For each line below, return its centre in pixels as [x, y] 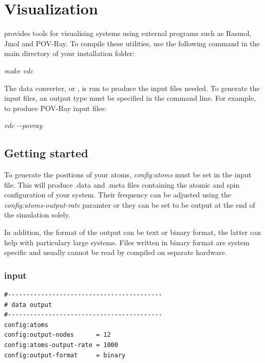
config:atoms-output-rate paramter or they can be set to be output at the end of [130, 204]
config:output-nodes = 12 [58, 335]
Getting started [46, 153]
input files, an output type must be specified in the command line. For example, [130, 98]
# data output [28, 305]
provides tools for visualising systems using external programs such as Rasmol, [128, 33]
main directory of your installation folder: [70, 53]
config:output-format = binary [65, 355]
